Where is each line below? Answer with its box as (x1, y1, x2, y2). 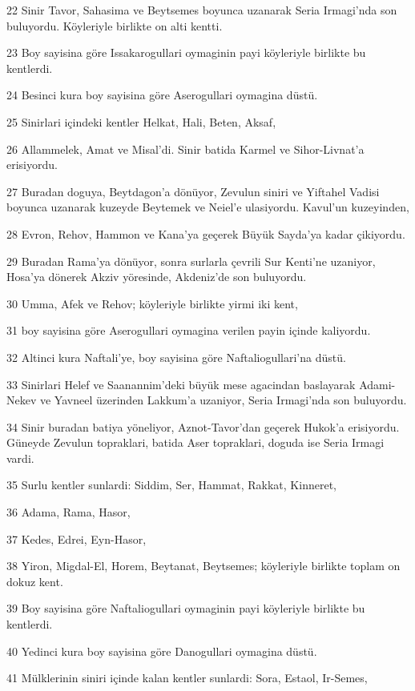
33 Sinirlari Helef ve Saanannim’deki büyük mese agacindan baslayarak (6, 376, 356, 392)
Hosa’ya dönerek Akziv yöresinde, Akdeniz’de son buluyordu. (6, 268, 307, 285)
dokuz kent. (6, 572, 63, 589)
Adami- (359, 376, 396, 392)
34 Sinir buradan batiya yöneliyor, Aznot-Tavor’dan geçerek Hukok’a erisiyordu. (6, 418, 400, 435)
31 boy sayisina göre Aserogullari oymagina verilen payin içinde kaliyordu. (6, 322, 371, 339)
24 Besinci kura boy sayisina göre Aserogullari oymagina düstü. (6, 86, 318, 103)
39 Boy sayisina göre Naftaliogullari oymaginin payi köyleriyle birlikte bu (6, 600, 365, 617)
